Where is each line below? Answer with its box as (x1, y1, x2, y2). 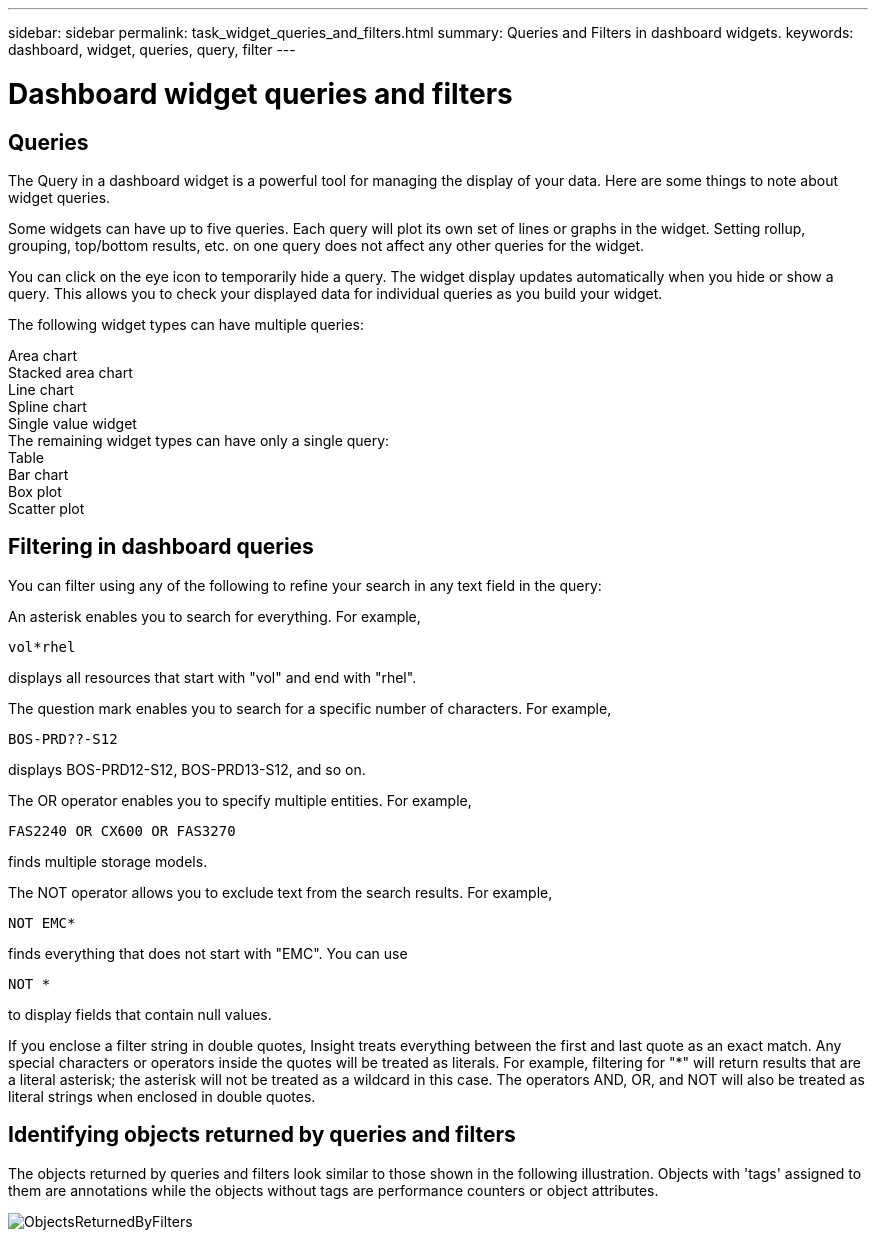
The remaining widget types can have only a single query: (8, 431, 390, 449)
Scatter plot (8, 499, 85, 517)
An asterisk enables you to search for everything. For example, (8, 607, 421, 625)
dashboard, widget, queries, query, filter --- (8, 41, 296, 58)
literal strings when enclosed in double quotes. (8, 1087, 316, 1105)
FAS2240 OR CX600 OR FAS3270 (8, 822, 236, 839)
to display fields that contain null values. (8, 1005, 272, 1023)
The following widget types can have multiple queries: (8, 315, 365, 333)
